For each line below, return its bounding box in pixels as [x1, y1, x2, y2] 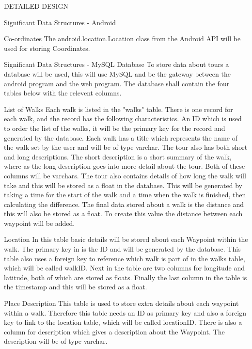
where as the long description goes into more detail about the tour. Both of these [4, 161, 245, 171]
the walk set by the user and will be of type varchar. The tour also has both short [4, 142, 248, 152]
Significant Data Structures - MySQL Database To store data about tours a [4, 59, 229, 69]
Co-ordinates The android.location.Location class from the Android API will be [4, 33, 241, 44]
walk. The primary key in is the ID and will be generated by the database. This [4, 244, 241, 254]
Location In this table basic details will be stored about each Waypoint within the [4, 234, 248, 244]
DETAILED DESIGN [4, 1, 68, 11]
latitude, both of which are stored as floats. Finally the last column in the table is [4, 272, 247, 282]
